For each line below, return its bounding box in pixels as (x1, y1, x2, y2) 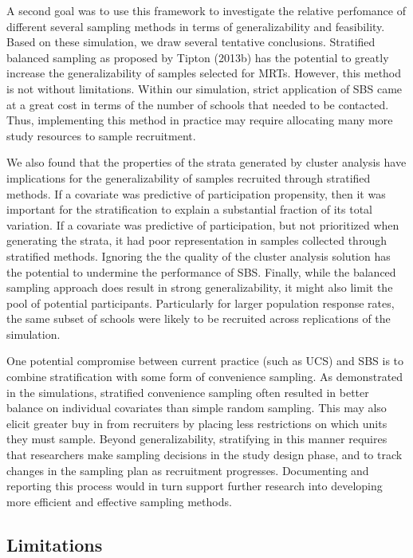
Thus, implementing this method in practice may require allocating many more (6, 112, 393, 128)
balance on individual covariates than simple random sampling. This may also (6, 399, 387, 416)
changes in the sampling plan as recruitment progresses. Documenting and (6, 462, 369, 478)
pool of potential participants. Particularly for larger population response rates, (6, 294, 395, 311)
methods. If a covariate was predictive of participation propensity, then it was (6, 185, 386, 202)
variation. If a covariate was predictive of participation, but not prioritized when (6, 216, 399, 233)
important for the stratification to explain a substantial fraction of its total (6, 201, 373, 218)
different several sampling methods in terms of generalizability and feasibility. (6, 18, 385, 34)
